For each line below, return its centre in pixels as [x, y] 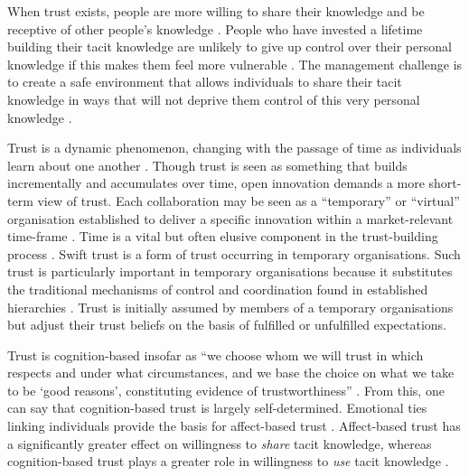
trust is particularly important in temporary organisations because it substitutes [230, 271]
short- [445, 183]
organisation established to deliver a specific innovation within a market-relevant [230, 218]
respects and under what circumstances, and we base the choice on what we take [231, 373]
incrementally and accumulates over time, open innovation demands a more [216, 183]
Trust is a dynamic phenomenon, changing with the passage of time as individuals [234, 148]
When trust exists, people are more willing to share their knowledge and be [216, 11]
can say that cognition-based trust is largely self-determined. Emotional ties [217, 408]
